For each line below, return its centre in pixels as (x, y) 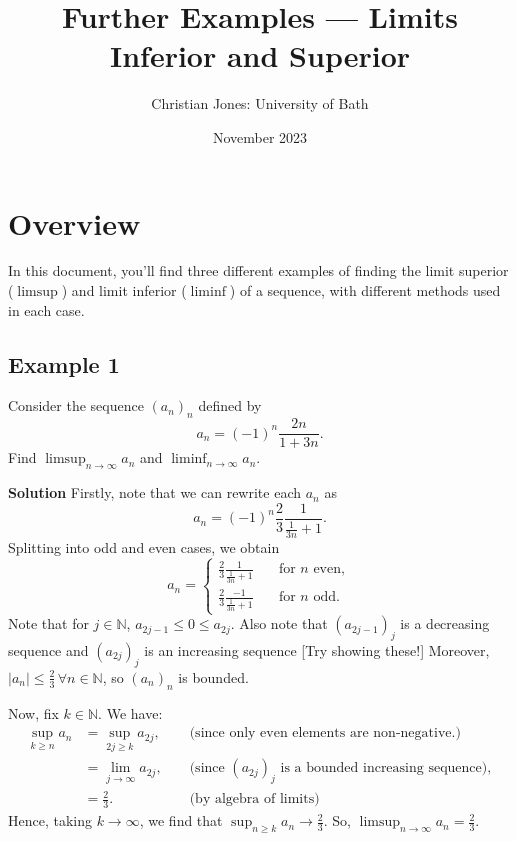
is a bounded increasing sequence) (384, 768)
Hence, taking (50, 820)
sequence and (48, 650)
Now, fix (33, 712)
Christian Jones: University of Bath (260, 103)
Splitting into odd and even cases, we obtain (144, 546)
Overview (74, 222)
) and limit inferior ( (124, 290)
